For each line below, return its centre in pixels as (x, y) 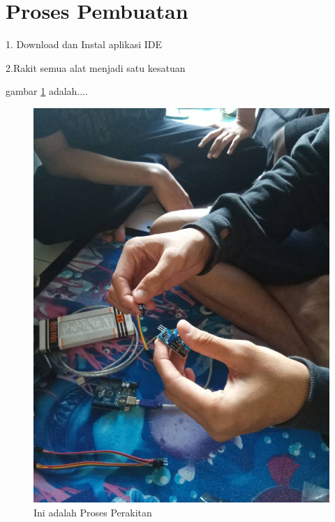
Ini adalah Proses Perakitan (93, 512)
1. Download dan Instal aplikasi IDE (84, 44)
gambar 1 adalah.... (47, 91)
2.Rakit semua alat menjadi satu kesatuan (96, 67)
